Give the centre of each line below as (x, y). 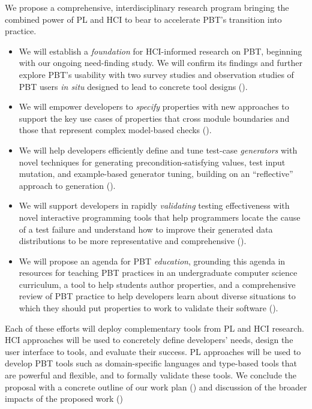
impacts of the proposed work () (64, 399)
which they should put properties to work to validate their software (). (148, 308)
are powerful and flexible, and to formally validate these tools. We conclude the (151, 375)
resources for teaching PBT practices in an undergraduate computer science (158, 273)
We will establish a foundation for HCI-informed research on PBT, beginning (160, 51)
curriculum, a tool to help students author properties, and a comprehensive (157, 284)
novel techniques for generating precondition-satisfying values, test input (152, 162)
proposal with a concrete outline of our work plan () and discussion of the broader (156, 387)
